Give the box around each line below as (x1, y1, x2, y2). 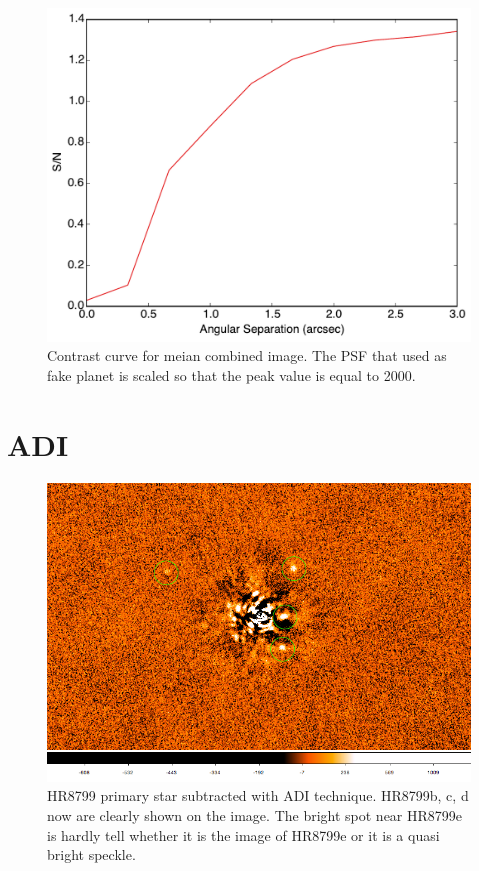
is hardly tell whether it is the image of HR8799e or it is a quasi (47, 824, 440, 845)
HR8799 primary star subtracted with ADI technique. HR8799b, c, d (47, 785, 469, 806)
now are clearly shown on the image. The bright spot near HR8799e (47, 805, 463, 826)
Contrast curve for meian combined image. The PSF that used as (47, 345, 447, 366)
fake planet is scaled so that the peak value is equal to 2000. (47, 364, 416, 385)
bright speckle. (47, 844, 136, 865)
